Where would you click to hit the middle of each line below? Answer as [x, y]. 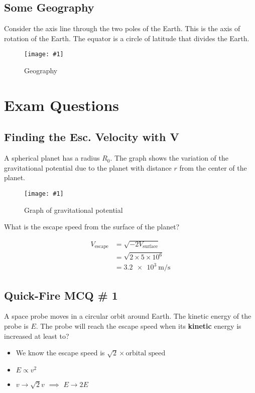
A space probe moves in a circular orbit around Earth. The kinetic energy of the [128, 316]
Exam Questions [62, 105]
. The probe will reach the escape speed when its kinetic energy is [139, 326]
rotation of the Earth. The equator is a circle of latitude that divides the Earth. [127, 38]
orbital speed [146, 354]
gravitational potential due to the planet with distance [88, 167]
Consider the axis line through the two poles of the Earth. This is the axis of [122, 28]
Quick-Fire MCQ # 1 [61, 295]
